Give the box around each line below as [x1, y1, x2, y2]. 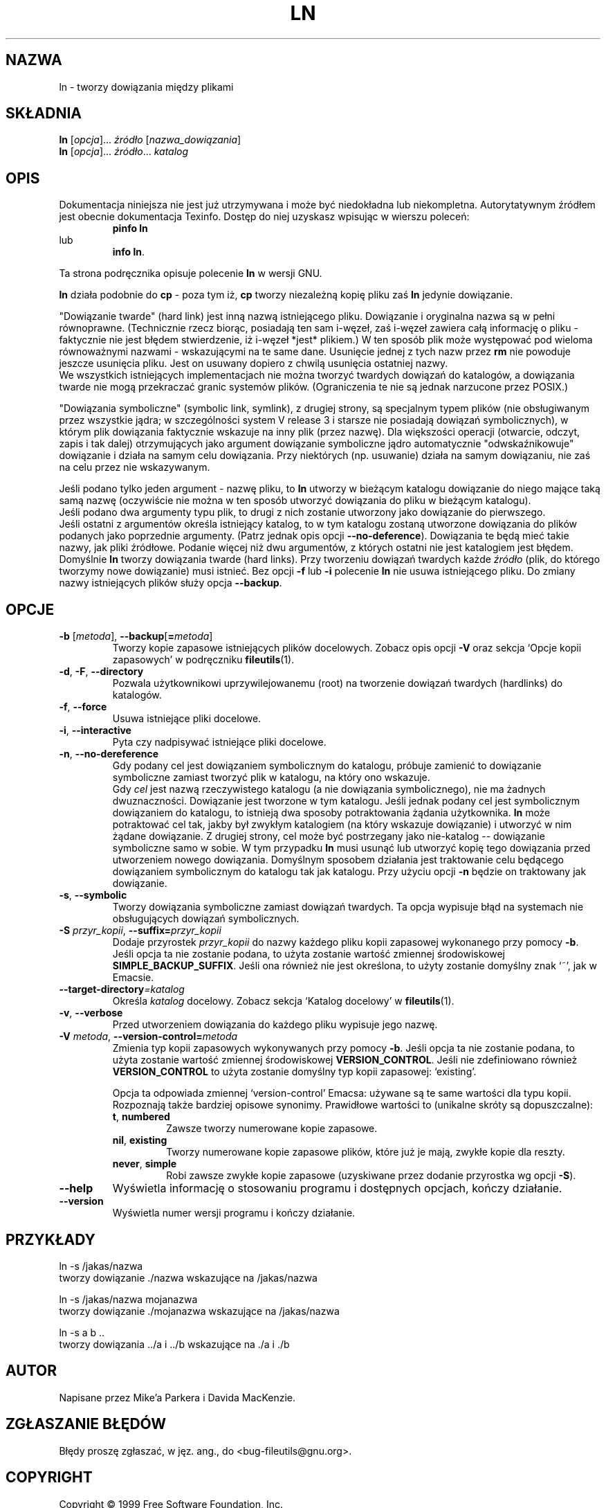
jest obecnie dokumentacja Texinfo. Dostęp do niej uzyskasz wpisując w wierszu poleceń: [59, 210, 470, 223]
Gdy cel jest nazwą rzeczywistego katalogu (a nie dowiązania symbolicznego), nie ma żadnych [112, 783, 546, 796]
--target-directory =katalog [59, 983, 185, 996]
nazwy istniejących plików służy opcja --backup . [59, 577, 282, 589]
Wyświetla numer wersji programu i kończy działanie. [112, 1207, 356, 1219]
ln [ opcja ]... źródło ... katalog [59, 145, 189, 158]
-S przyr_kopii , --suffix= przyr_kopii [59, 924, 221, 937]
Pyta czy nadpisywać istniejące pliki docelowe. [112, 736, 327, 748]
